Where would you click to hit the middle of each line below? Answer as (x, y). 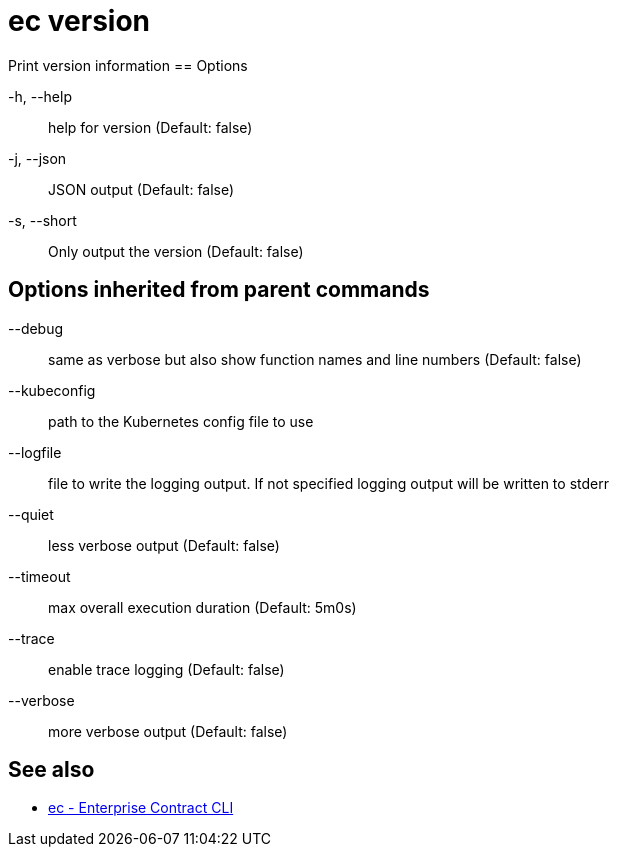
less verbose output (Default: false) (164, 545)
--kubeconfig (52, 390)
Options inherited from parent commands (219, 290)
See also (51, 770)
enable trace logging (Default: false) (166, 669)
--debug (36, 328)
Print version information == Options (128, 65)
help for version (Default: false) (150, 127)
